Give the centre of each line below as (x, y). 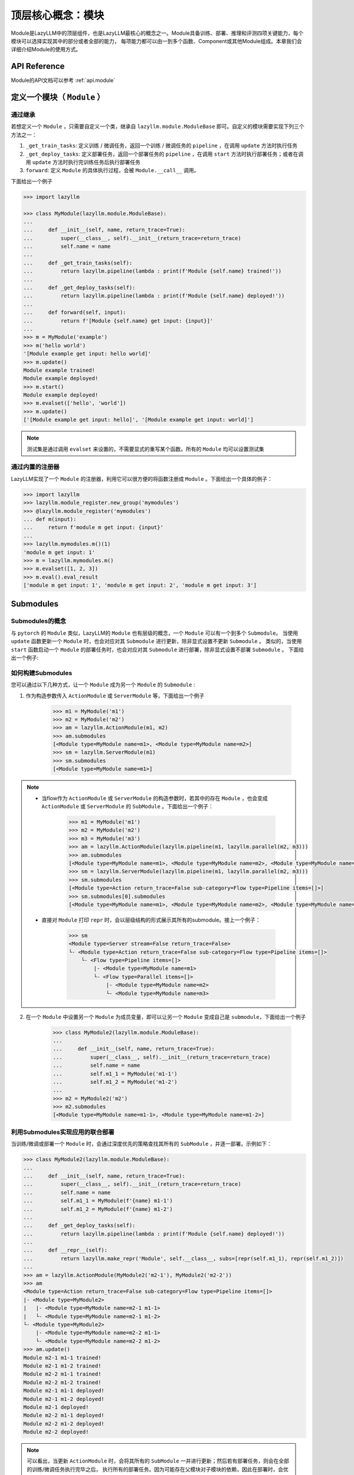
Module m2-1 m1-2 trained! (62, 1366)
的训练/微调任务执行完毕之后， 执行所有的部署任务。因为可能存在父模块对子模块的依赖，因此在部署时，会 (155, 1469)
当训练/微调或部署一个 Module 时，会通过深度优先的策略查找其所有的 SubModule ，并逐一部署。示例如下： (142, 1144)
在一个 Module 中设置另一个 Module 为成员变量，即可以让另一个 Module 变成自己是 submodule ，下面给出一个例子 (166, 1017)
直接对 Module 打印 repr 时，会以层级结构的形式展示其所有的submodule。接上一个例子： (151, 920)
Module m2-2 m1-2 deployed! (64, 1424)
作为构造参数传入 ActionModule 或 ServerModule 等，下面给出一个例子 (115, 696)
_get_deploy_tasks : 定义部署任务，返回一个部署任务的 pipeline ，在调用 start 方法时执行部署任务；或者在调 (165, 154)
